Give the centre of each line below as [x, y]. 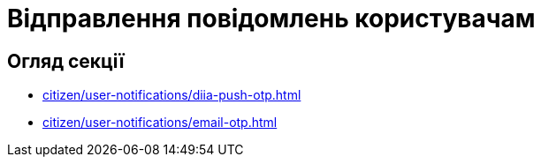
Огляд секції [66, 61]
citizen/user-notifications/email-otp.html [160, 123]
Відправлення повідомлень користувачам [271, 19]
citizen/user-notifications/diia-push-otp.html [172, 95]
